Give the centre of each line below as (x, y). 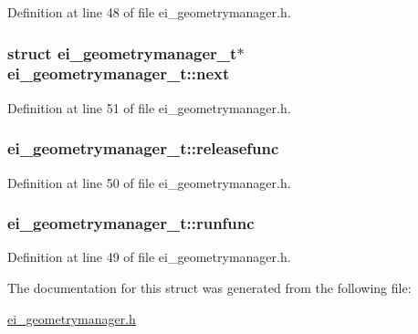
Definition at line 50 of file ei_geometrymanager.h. (149, 182)
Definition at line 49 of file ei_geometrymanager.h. (149, 257)
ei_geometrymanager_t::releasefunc (143, 148)
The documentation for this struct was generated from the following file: (209, 287)
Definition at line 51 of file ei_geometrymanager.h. (149, 107)
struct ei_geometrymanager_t (122, 52)
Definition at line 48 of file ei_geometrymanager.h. (149, 12)
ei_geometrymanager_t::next (119, 73)
